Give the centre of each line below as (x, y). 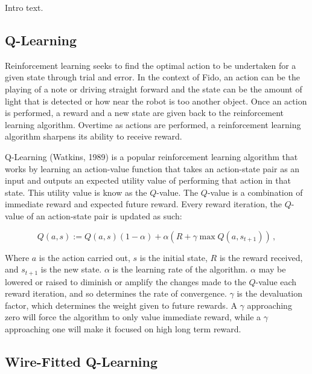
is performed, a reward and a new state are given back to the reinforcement (144, 113)
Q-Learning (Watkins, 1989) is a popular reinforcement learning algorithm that (151, 156)
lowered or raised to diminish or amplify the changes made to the (126, 281)
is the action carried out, (84, 257)
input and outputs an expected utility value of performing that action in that (148, 180)
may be (272, 269)
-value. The (177, 192)
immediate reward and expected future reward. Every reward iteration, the (144, 204)
